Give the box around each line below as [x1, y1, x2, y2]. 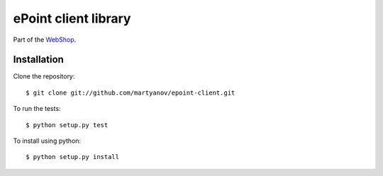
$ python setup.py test [26, 121, 109, 129]
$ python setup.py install [26, 153, 120, 161]
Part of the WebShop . [13, 35, 77, 44]
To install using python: [13, 136, 82, 145]
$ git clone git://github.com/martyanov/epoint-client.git [26, 88, 235, 97]
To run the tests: [13, 105, 61, 113]
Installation [13, 54, 64, 66]
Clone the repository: [13, 72, 75, 81]
